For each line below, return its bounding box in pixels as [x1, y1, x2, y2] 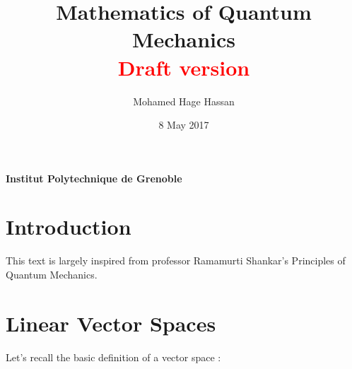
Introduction [6, 212, 131, 241]
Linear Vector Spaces [6, 308, 216, 337]
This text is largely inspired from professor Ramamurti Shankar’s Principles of [6, 253, 346, 268]
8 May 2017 [158, 117, 209, 132]
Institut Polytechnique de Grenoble [6, 170, 182, 185]
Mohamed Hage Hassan [133, 93, 235, 108]
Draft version [117, 52, 250, 81]
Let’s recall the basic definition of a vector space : [6, 349, 221, 364]
